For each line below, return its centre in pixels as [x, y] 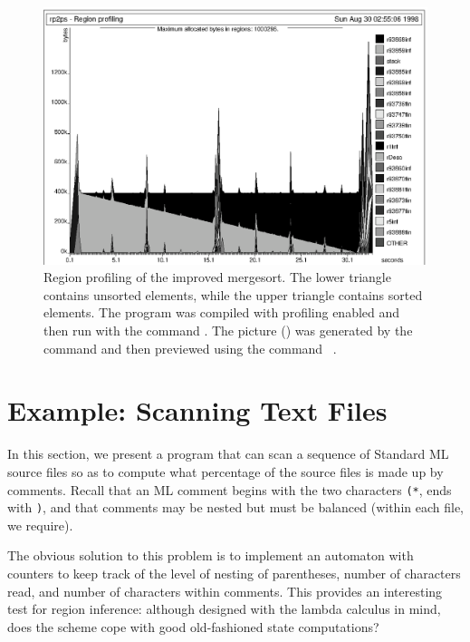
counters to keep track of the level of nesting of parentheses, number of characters [234, 573]
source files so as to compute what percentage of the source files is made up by [225, 471]
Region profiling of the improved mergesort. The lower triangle [217, 277]
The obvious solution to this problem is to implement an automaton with [211, 555]
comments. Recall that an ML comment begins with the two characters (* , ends [230, 489]
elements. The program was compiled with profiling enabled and [222, 312]
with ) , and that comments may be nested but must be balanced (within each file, [236, 507]
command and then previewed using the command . [190, 348]
